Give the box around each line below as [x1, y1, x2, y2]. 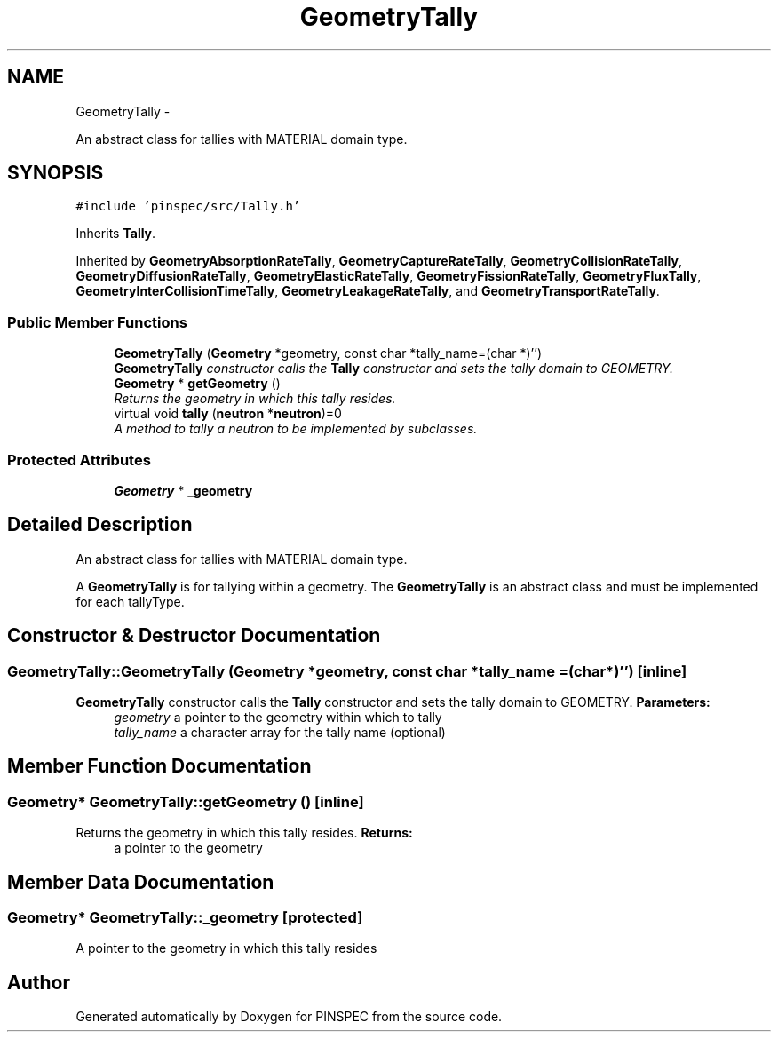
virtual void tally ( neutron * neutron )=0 [114, 406, 342, 422]
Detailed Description [7, 513, 193, 536]
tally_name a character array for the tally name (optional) [114, 725, 446, 740]
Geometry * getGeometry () [114, 376, 281, 392]
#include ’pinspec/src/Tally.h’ [75, 199, 301, 214]
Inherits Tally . [75, 226, 156, 242]
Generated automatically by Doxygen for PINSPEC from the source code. [75, 1009, 503, 1025]
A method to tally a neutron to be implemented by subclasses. [114, 421, 478, 437]
